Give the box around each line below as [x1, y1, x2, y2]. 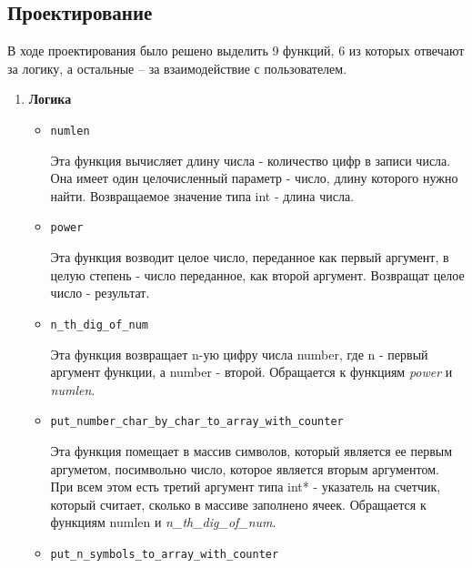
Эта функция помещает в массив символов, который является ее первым [50, 441, 453, 460]
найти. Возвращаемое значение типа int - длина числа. [50, 186, 355, 205]
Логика [28, 89, 72, 108]
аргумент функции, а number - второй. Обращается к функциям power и [50, 362, 453, 381]
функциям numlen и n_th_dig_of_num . [50, 512, 276, 532]
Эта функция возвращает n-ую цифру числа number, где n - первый [50, 344, 428, 363]
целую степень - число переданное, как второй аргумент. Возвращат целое [50, 265, 465, 284]
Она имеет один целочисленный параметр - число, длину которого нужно [50, 168, 458, 188]
